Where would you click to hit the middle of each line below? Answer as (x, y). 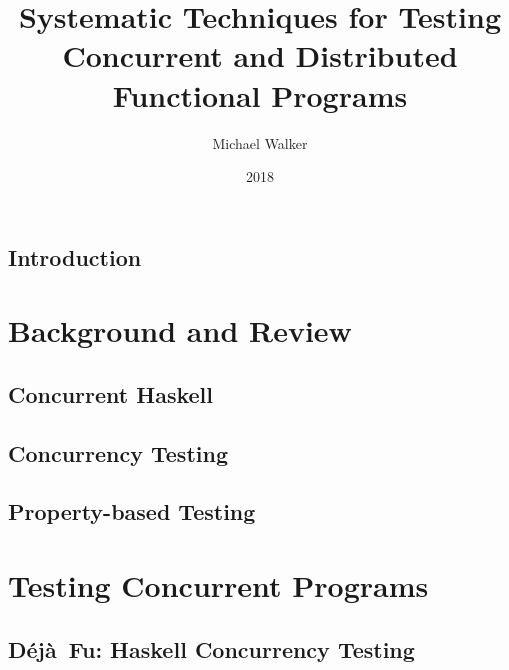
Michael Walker (260, 142)
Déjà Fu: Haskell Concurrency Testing (211, 648)
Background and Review (180, 330)
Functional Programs (260, 94)
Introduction (75, 256)
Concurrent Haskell (110, 393)
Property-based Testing (132, 511)
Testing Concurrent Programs (218, 584)
